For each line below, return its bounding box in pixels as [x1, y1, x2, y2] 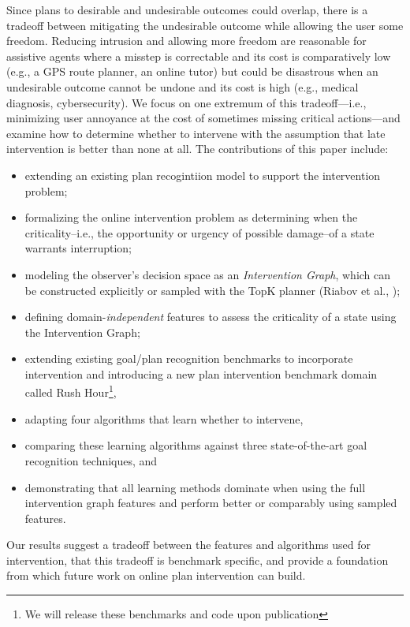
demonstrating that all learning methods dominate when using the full [24, 479, 366, 495]
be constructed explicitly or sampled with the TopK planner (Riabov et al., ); [24, 282, 401, 298]
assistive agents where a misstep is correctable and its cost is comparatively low [6, 47, 391, 64]
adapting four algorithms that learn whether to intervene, [24, 410, 304, 427]
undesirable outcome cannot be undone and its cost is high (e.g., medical [6, 78, 359, 95]
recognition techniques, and [24, 452, 158, 468]
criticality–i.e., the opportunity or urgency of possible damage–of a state [24, 224, 375, 241]
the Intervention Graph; [24, 323, 140, 340]
